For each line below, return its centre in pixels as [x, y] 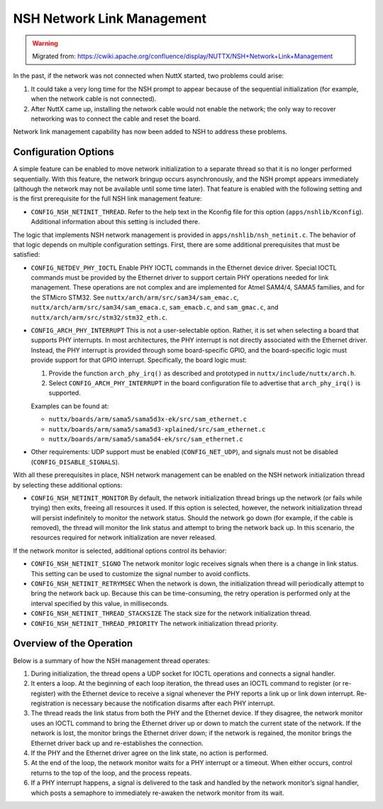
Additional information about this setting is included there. [115, 222]
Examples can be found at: [70, 406]
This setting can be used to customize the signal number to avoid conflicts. [141, 573]
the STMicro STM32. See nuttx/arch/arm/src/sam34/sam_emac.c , [135, 297]
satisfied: [27, 255]
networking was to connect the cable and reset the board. [116, 119]
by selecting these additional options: [68, 485]
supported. [65, 393]
